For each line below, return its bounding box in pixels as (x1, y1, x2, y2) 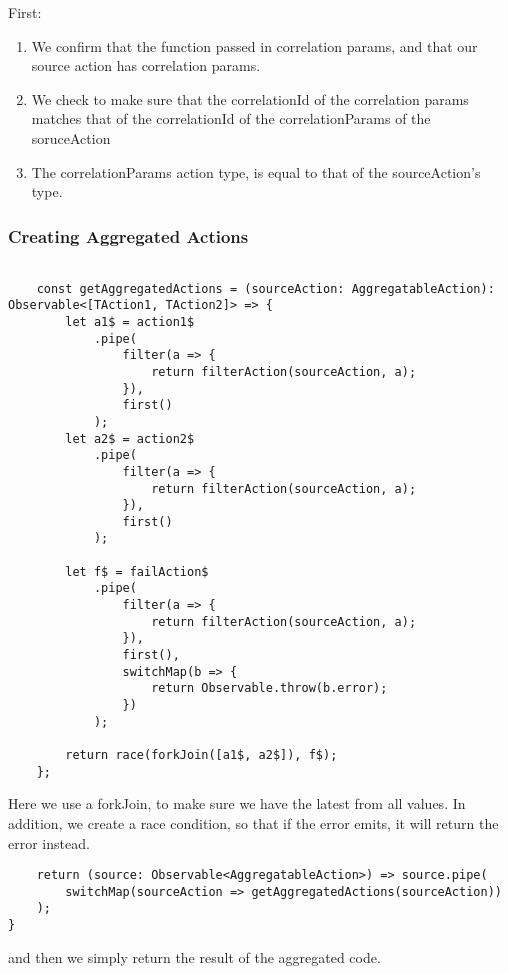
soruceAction (31, 127, 111, 148)
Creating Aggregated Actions (8, 223, 249, 248)
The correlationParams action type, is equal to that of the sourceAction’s (31, 161, 481, 182)
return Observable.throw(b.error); (151, 681, 388, 696)
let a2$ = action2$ (65, 431, 195, 446)
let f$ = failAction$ (65, 564, 209, 579)
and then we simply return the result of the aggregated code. (8, 946, 381, 967)
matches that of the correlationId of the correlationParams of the (31, 108, 431, 129)
